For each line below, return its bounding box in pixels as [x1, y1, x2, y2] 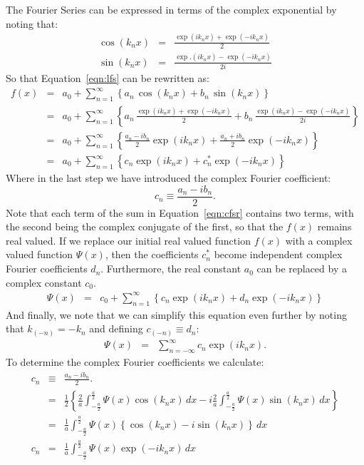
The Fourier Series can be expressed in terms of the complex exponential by [6, 2, 337, 16]
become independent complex [214, 247, 343, 262]
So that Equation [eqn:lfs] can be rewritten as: [6, 71, 209, 86]
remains [317, 219, 352, 234]
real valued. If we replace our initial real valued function [6, 232, 251, 247]
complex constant [6, 275, 82, 290]
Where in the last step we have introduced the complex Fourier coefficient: [6, 170, 331, 185]
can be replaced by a [256, 261, 347, 276]
